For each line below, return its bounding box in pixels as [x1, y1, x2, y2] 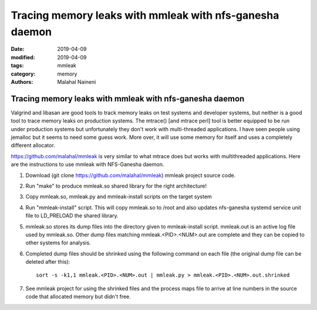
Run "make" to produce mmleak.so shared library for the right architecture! [25, 182, 207, 189]
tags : [11, 62, 24, 69]
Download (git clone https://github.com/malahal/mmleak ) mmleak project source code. [25, 172, 236, 179]
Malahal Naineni [57, 78, 96, 85]
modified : [11, 53, 35, 61]
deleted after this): [25, 258, 70, 265]
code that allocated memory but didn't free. [25, 293, 131, 300]
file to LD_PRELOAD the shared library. [25, 212, 119, 219]
